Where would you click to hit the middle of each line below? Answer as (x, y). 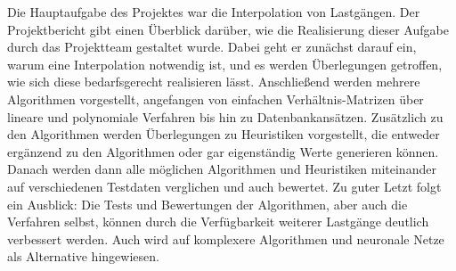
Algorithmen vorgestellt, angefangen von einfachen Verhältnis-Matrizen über (216, 99)
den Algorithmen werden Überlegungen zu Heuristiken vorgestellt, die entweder (224, 134)
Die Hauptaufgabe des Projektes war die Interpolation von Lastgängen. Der (214, 12)
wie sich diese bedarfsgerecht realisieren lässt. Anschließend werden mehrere (214, 82)
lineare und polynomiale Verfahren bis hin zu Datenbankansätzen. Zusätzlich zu (225, 116)
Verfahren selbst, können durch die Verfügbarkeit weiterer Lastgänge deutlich (218, 222)
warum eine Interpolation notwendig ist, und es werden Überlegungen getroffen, (225, 64)
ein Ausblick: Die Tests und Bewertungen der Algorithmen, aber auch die (208, 204)
